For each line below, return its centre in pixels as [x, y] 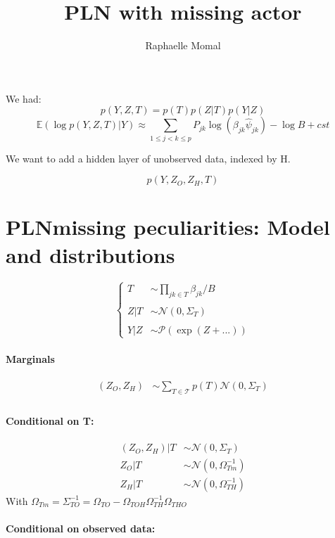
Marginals [30, 358]
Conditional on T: [50, 421]
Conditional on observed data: [81, 528]
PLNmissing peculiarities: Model [168, 227]
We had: [24, 98]
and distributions [90, 254]
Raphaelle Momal [183, 45]
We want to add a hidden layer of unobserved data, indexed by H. [148, 158]
